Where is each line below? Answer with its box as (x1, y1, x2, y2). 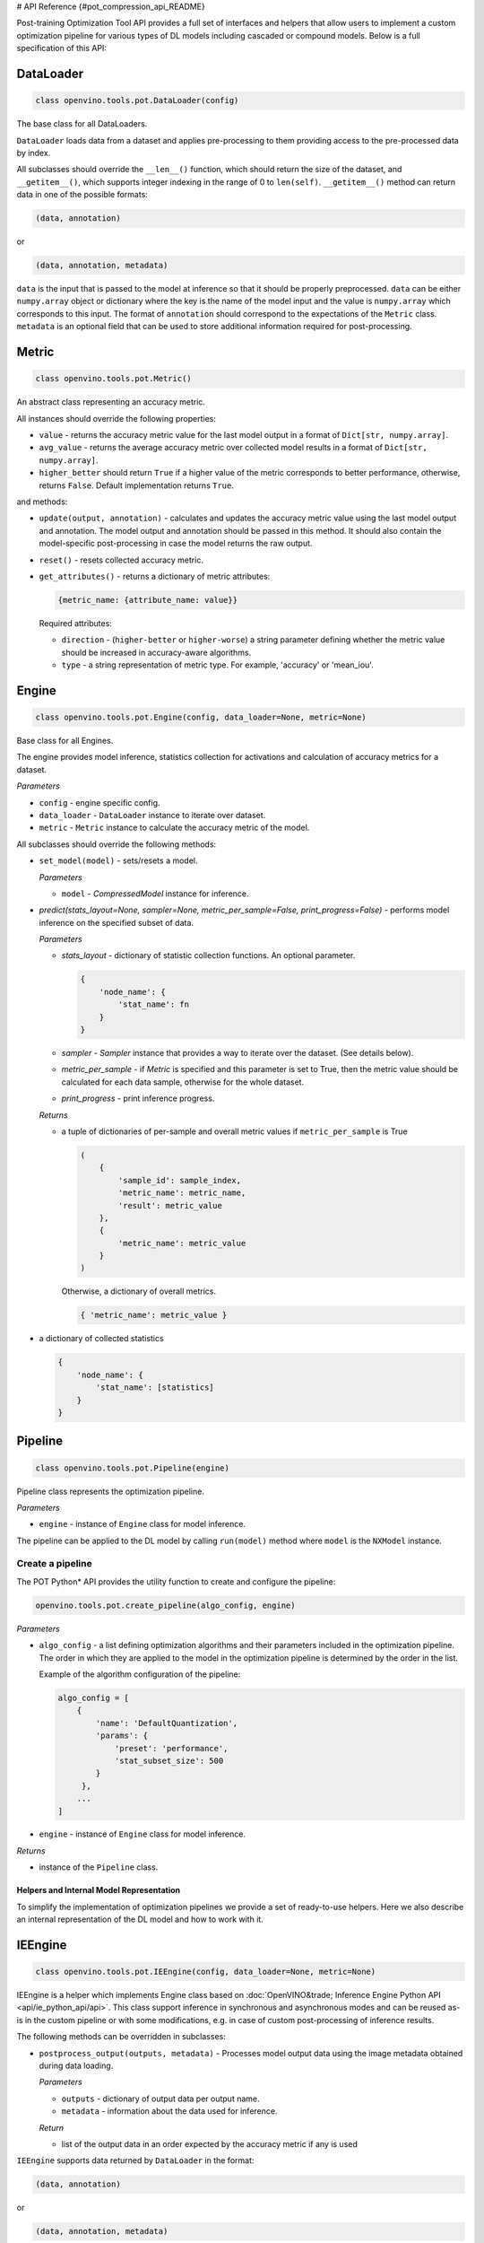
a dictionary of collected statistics (39, 1333, 165, 1344)
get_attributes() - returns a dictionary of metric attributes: (39, 571, 271, 581)
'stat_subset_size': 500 (114, 1755, 224, 1766)
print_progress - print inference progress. (61, 1093, 215, 1104)
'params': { (95, 1731, 148, 1741)
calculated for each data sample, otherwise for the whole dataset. (61, 1077, 305, 1087)
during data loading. (39, 2060, 114, 2071)
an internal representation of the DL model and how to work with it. (16, 1914, 264, 1924)
